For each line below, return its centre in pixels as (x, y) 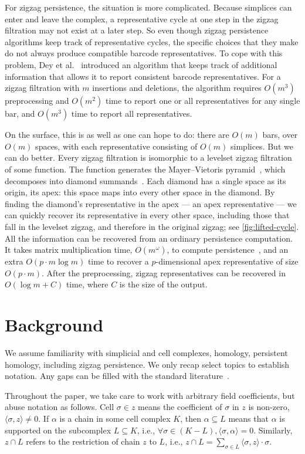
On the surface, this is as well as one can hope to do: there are (117, 135)
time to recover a (118, 261)
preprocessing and (37, 101)
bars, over (280, 135)
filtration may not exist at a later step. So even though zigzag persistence (137, 30)
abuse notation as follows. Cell (60, 407)
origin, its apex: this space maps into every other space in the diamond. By (140, 192)
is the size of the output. (163, 284)
